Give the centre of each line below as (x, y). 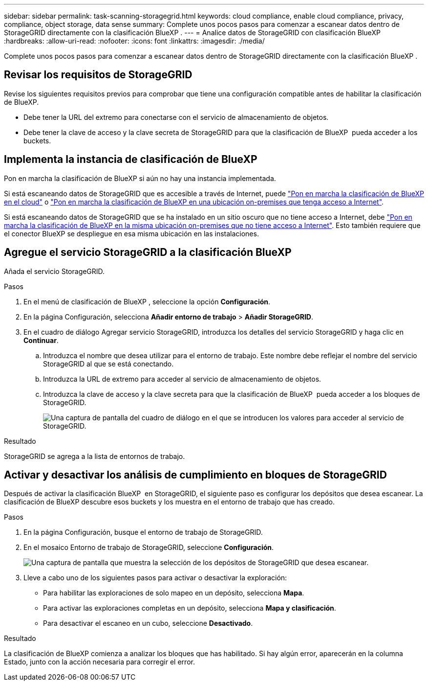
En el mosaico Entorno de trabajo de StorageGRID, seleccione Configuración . (149, 548)
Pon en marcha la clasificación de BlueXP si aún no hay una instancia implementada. (140, 178)
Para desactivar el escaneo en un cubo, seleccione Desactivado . (148, 623)
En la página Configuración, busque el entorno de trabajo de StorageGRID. (143, 532)
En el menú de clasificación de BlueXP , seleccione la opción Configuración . (147, 301)
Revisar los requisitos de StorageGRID (98, 75)
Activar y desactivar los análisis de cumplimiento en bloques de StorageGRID (195, 475)
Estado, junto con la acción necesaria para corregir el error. (99, 662)
